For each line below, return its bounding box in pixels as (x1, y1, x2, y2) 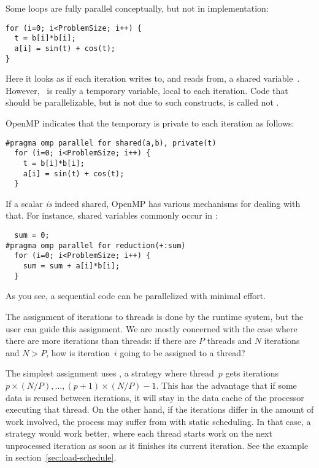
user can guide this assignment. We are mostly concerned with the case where (6, 322, 298, 335)
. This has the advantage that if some (156, 378, 297, 391)
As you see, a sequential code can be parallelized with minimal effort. (6, 289, 266, 302)
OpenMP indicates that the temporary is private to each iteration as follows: (6, 117, 294, 129)
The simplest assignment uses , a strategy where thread (6, 367, 214, 380)
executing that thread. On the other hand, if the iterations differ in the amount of (6, 403, 314, 416)
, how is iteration (46, 346, 110, 359)
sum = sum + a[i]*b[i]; (23, 262, 120, 271)
